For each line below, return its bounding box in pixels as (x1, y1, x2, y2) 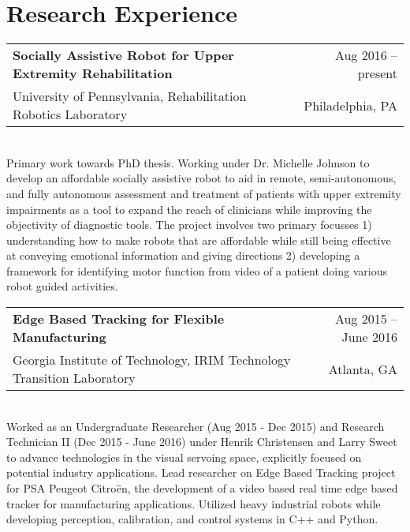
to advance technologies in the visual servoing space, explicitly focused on (6, 448, 362, 465)
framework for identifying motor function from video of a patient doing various (6, 262, 387, 279)
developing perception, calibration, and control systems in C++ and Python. (6, 511, 378, 527)
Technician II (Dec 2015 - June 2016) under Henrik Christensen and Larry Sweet (6, 433, 397, 450)
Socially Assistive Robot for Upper (13, 46, 234, 65)
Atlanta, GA (328, 359, 397, 378)
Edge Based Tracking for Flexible (13, 309, 225, 328)
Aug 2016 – (334, 46, 397, 65)
